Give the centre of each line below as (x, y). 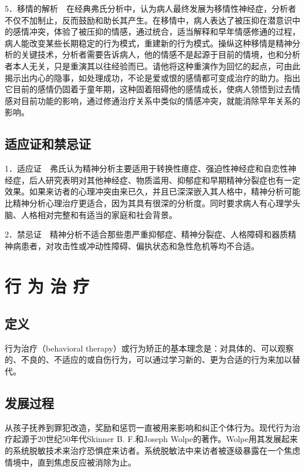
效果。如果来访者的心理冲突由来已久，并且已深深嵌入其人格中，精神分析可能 (152, 191)
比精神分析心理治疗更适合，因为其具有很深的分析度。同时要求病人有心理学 (148, 202)
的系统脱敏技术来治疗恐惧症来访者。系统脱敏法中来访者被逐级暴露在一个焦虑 (152, 451)
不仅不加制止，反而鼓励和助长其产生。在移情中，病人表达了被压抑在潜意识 (148, 20)
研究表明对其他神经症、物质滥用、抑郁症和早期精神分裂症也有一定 (173, 180)
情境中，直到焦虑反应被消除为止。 (70, 462)
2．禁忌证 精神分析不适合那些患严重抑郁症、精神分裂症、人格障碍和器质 (146, 234)
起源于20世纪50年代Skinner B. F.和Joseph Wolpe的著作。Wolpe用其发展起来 (155, 439)
